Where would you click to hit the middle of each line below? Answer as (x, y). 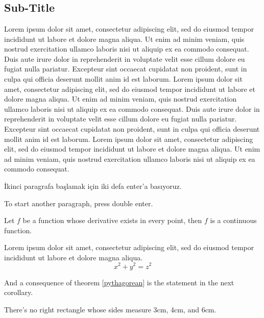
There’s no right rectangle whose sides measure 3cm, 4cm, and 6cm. (110, 309)
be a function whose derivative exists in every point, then (112, 220)
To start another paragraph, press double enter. (79, 203)
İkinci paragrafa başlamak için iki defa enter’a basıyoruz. (93, 186)
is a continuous (233, 220)
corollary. (19, 292)
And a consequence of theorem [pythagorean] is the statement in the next (119, 282)
